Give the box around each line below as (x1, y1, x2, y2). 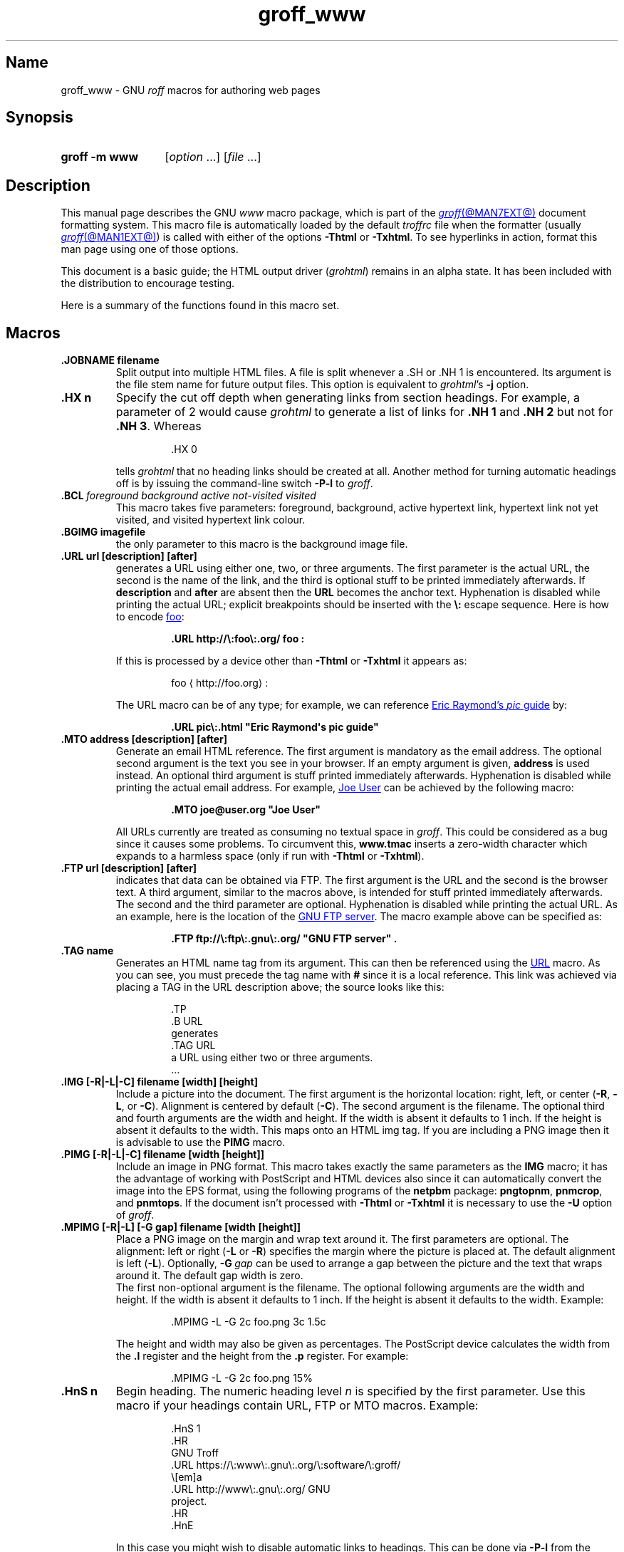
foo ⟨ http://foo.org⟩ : (171, 677, 269, 689)
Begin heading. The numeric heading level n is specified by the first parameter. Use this (115, 1384, 586, 1399)
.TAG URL (171, 1039, 216, 1052)
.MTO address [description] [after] (61, 733, 227, 746)
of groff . (115, 1209, 155, 1222)
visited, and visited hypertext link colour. (115, 514, 306, 526)
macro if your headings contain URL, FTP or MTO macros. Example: (115, 1398, 479, 1413)
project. (171, 1495, 207, 1508)
